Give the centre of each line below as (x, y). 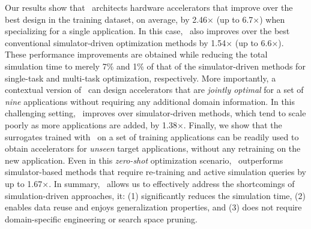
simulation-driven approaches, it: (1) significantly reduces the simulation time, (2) (155, 195)
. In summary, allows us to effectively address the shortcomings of (172, 183)
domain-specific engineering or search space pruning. (101, 219)
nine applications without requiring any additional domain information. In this (150, 101)
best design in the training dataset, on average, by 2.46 (106, 19)
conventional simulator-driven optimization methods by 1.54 (116, 42)
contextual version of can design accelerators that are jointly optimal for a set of (154, 90)
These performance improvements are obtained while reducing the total (136, 54)
